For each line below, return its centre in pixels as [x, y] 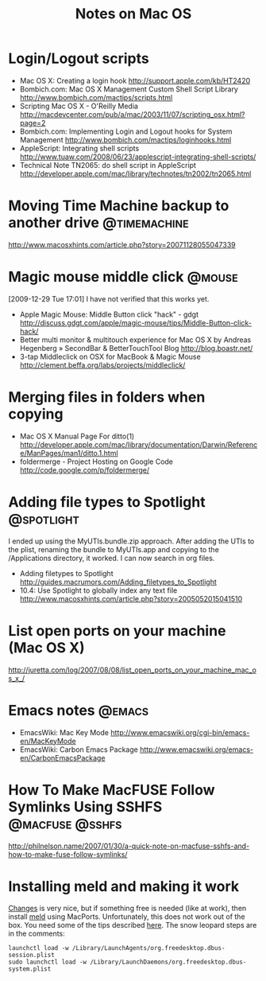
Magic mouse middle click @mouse [123, 277]
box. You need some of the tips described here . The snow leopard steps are [133, 925]
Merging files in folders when [107, 397]
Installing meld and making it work [124, 886]
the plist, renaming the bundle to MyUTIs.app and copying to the [114, 549]
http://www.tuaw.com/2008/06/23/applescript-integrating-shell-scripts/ [138, 157]
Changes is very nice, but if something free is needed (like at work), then [127, 909]
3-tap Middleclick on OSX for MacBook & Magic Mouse [110, 356]
